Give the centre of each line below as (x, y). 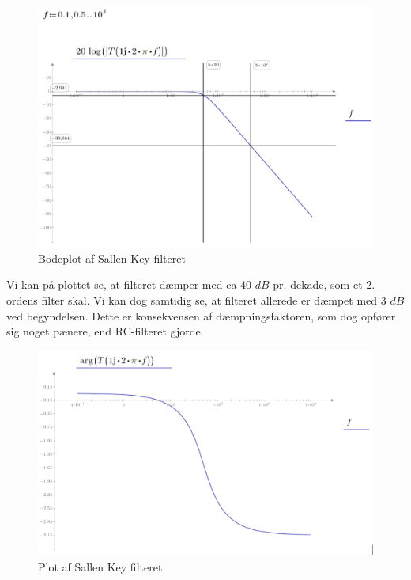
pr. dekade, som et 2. (324, 284)
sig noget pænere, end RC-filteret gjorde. (105, 331)
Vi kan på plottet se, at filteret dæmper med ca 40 (129, 284)
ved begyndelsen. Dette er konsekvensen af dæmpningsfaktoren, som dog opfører (201, 315)
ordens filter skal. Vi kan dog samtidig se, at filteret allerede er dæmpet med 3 (196, 300)
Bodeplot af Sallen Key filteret (112, 258)
